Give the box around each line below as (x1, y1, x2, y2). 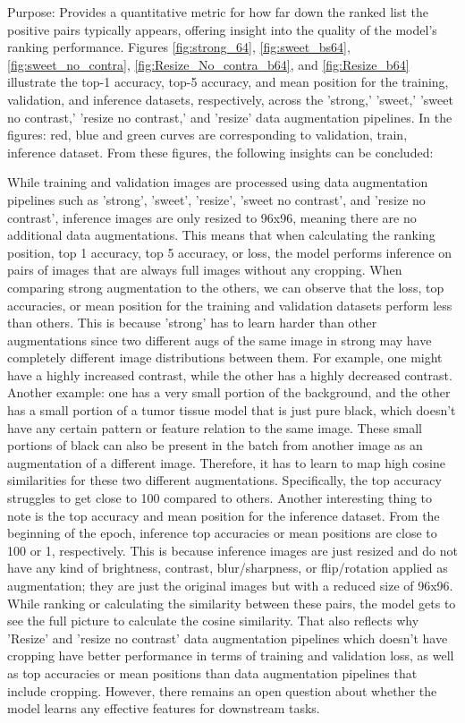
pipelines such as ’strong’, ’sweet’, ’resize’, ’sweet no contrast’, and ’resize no (7, 190, 426, 208)
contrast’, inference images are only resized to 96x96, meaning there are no (7, 208, 417, 226)
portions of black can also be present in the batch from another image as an (7, 436, 423, 455)
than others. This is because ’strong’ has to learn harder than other (7, 313, 377, 332)
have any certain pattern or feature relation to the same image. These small (7, 418, 422, 437)
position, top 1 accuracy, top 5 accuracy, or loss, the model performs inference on (7, 242, 452, 261)
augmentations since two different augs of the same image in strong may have (7, 330, 432, 349)
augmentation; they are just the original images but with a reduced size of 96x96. (7, 576, 453, 594)
